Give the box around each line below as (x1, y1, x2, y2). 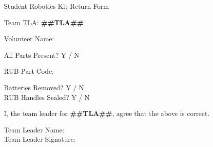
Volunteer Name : (4, 33, 54, 44)
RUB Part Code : (4, 66, 54, 76)
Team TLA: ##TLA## (4, 17, 84, 27)
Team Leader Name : (4, 124, 64, 134)
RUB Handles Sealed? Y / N (4, 92, 90, 102)
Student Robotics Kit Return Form (4, 1, 109, 11)
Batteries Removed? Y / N (4, 82, 84, 92)
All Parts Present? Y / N (4, 49, 79, 60)
